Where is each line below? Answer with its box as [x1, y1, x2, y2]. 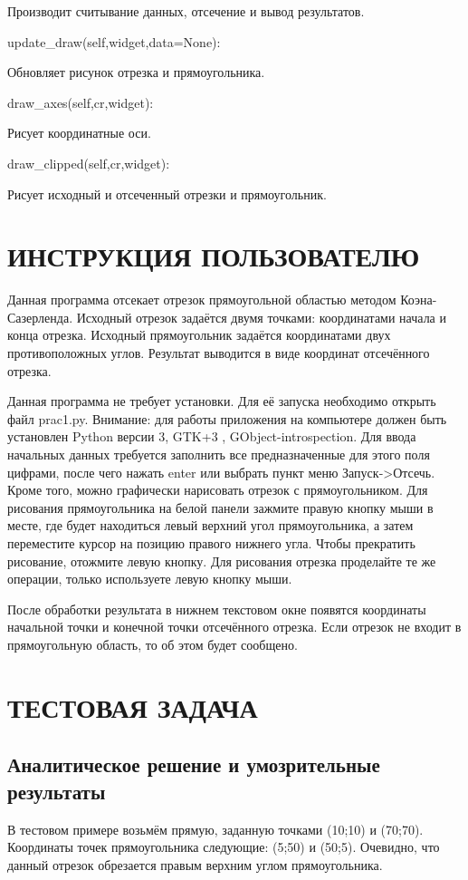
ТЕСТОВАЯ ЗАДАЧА [7, 688, 258, 725]
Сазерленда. [7, 307, 73, 326]
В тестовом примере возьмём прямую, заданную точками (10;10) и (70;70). [7, 819, 424, 838]
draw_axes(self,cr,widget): [7, 92, 154, 111]
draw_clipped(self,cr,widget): [7, 153, 170, 172]
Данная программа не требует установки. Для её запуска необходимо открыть [7, 392, 436, 411]
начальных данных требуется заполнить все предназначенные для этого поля [7, 445, 430, 464]
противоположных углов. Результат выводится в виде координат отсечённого [7, 343, 430, 363]
